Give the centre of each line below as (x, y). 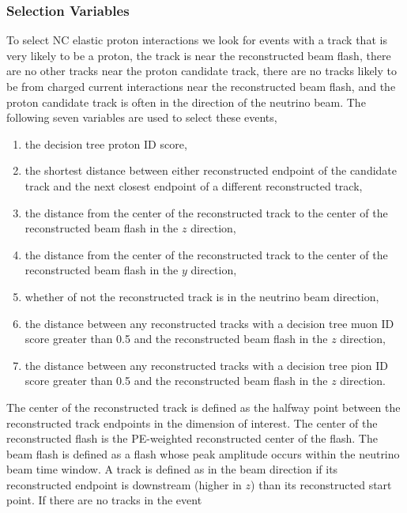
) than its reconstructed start (321, 484)
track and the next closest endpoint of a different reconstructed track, (194, 185)
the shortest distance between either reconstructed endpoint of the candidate (211, 170)
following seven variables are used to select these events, (142, 117)
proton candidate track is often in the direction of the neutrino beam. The (186, 102)
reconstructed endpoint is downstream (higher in (124, 484)
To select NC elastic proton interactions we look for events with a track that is (197, 40)
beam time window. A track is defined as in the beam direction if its (172, 469)
